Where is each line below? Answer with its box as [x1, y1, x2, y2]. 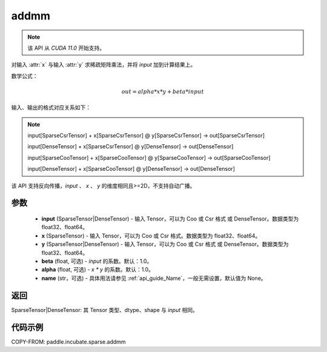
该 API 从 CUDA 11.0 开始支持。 [27, 44, 105, 51]
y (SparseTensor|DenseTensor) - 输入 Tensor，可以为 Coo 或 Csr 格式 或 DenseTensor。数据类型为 [41, 241, 289, 248]
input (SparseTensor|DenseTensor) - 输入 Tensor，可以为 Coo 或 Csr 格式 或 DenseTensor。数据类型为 [41, 215, 299, 222]
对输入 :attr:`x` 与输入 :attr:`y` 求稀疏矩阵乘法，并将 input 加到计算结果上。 [11, 61, 196, 68]
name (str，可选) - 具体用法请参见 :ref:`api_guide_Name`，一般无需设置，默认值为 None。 [41, 274, 266, 282]
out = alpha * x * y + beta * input [121, 88, 204, 95]
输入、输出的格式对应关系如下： [11, 104, 91, 111]
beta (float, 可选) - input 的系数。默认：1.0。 [41, 257, 153, 265]
